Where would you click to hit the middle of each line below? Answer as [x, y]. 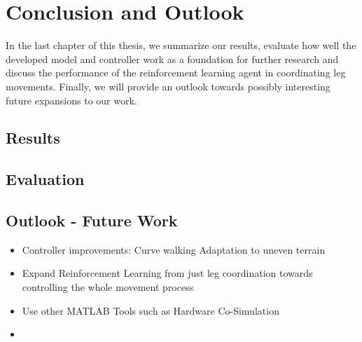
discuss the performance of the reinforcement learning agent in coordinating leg [176, 73]
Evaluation [45, 179]
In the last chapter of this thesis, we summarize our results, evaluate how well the [181, 45]
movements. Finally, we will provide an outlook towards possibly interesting [168, 86]
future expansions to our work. [71, 100]
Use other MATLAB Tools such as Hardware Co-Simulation [151, 310]
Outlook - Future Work [92, 220]
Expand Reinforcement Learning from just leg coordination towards [167, 273]
